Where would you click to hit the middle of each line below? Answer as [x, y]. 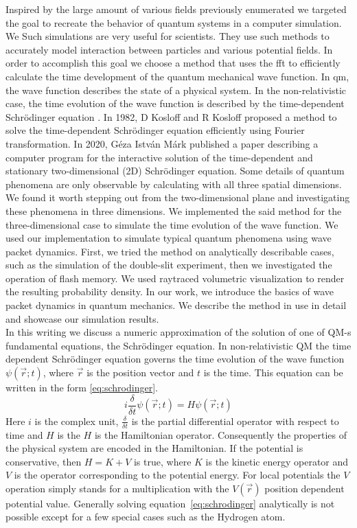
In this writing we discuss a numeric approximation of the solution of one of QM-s [178, 332]
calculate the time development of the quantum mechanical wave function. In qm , [177, 76]
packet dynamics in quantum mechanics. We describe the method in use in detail [176, 305]
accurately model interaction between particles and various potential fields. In [169, 49]
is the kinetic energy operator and [277, 461]
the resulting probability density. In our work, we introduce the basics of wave [170, 291]
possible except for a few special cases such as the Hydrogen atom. [146, 517]
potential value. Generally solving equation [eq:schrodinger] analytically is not [170, 503]
